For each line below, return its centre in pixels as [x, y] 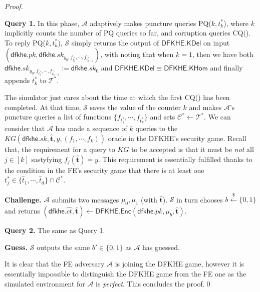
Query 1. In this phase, [42, 23]
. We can [217, 117]
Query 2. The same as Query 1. [55, 230]
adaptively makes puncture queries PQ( [151, 23]
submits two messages [85, 199]
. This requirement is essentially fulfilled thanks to [175, 159]
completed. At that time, [43, 107]
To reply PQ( [25, 42]
